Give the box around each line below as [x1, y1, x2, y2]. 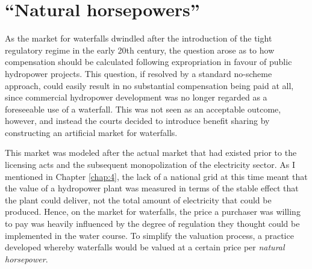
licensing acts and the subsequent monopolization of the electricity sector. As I [5, 158, 295, 171]
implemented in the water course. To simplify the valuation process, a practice [5, 229, 294, 241]
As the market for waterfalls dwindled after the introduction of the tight [5, 32, 272, 45]
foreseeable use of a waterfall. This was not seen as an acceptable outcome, [5, 102, 281, 115]
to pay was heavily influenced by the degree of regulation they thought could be [5, 217, 300, 230]
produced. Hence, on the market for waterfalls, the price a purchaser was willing [5, 205, 301, 218]
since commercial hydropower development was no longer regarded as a [5, 91, 267, 104]
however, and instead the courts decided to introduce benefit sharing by [5, 114, 270, 127]
